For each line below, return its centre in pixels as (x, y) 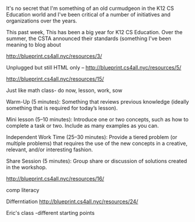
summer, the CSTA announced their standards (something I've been (89, 39)
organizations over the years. (42, 21)
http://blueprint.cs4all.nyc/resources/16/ (55, 179)
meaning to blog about (34, 45)
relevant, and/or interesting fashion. (50, 150)
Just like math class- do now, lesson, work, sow (64, 91)
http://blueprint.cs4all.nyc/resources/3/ (54, 56)
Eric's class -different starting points (51, 213)
